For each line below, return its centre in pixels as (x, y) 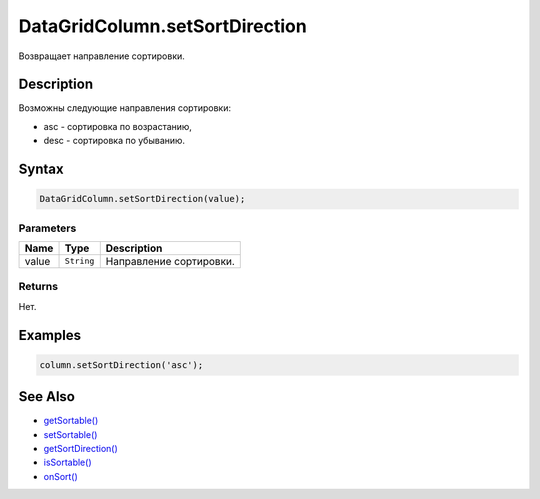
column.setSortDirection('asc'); (121, 364)
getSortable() (71, 421)
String (79, 261)
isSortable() (67, 462)
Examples (50, 335)
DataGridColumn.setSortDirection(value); (142, 199)
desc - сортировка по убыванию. (114, 141)
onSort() (61, 476)
